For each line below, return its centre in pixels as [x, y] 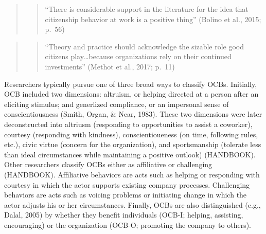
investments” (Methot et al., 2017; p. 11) [110, 66]
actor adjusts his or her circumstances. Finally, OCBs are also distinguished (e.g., [132, 204]
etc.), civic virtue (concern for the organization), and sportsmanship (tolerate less [133, 144]
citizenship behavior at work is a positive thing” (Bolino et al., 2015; [153, 19]
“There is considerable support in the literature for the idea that [147, 9]
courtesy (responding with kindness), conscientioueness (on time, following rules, [131, 134]
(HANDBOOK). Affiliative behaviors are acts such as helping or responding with [132, 174]
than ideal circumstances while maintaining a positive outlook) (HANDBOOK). [130, 154]
